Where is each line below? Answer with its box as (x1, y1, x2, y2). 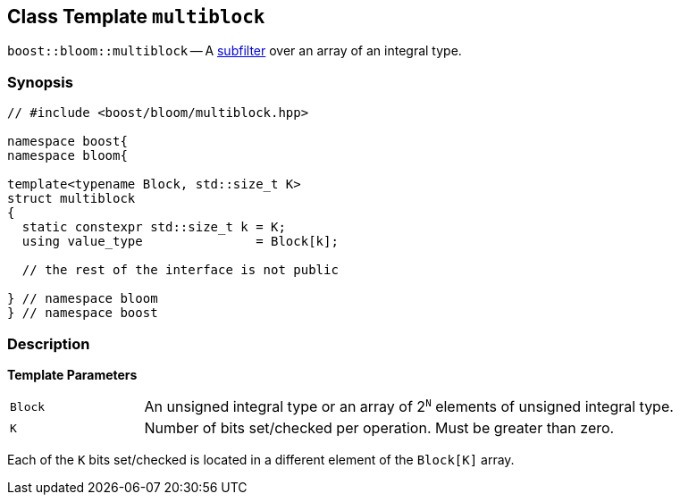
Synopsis (7, 72, 73, 91)
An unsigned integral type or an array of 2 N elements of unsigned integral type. (144, 397, 674, 416)
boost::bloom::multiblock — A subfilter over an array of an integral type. (7, 43, 462, 59)
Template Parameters (7, 366, 138, 382)
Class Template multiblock (7, 5, 265, 28)
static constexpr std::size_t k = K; (21, 220, 286, 235)
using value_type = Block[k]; (21, 234, 339, 249)
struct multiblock (7, 191, 136, 206)
